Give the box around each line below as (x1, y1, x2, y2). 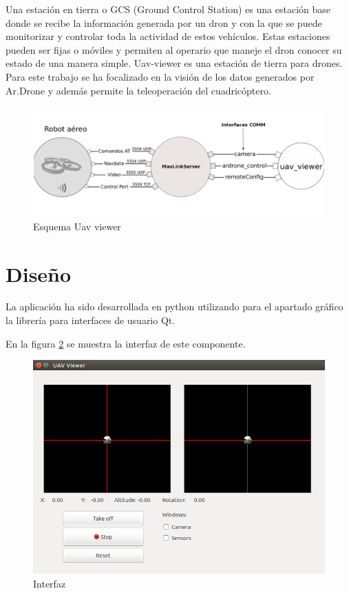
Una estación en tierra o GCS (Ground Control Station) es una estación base (6, 2, 330, 16)
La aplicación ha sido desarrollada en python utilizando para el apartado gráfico (6, 299, 343, 314)
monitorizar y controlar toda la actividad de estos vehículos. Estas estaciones (6, 29, 330, 43)
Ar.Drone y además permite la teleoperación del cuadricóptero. (6, 83, 271, 97)
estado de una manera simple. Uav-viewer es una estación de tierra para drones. (6, 56, 343, 70)
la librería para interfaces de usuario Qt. (6, 313, 176, 328)
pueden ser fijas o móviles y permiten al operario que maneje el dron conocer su (6, 42, 342, 57)
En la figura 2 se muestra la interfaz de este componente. (6, 336, 246, 350)
